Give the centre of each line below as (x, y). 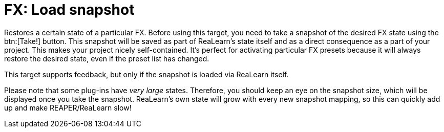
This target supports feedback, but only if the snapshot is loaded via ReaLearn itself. (146, 74)
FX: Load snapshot (69, 10)
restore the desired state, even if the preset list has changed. (107, 58)
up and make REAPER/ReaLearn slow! (68, 107)
